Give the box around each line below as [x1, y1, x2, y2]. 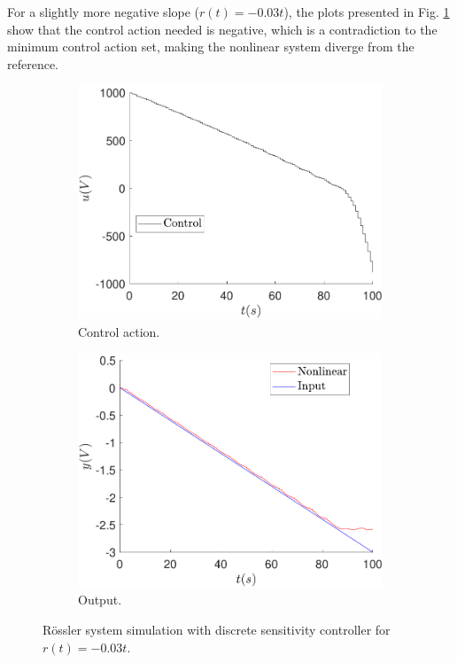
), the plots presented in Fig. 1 [283, 3, 450, 20]
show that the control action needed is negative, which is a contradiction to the [7, 19, 438, 38]
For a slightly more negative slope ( [7, 3, 200, 20]
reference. [7, 54, 59, 73]
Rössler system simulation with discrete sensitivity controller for [43, 620, 391, 638]
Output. [78, 590, 122, 609]
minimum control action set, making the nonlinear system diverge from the [7, 37, 414, 56]
